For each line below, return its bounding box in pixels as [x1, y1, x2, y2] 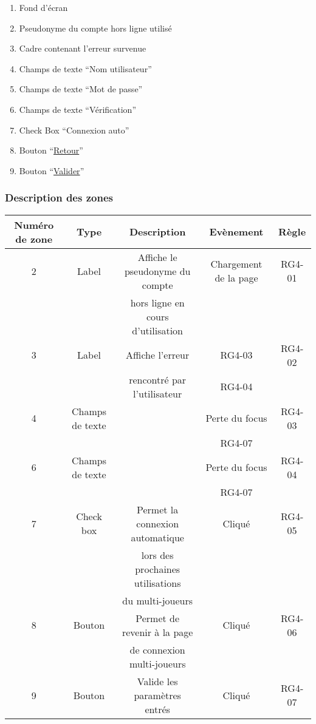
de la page [215, 271, 258, 285]
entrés [145, 702, 170, 716]
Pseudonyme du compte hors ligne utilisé [19, 21, 172, 34]
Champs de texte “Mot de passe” [19, 83, 143, 95]
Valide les [137, 674, 178, 688]
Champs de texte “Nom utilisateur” [19, 62, 152, 75]
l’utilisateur [133, 386, 182, 401]
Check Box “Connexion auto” [19, 123, 129, 136]
